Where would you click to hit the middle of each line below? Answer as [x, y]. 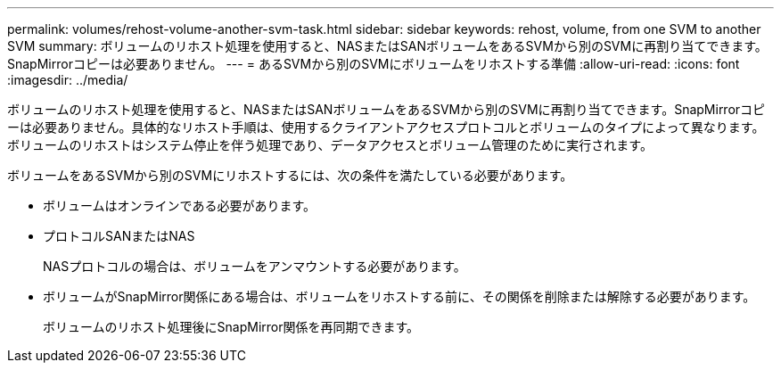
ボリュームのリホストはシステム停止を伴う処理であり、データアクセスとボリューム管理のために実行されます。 [330, 145]
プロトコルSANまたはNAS [119, 236]
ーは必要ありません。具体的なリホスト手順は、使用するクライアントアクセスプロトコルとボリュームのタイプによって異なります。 [386, 127]
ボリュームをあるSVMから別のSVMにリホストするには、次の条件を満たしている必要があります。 [290, 175]
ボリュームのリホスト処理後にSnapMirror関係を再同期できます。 [231, 327]
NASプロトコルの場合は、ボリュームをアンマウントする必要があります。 [255, 266]
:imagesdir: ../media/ [68, 80]
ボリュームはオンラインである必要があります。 [180, 206]
